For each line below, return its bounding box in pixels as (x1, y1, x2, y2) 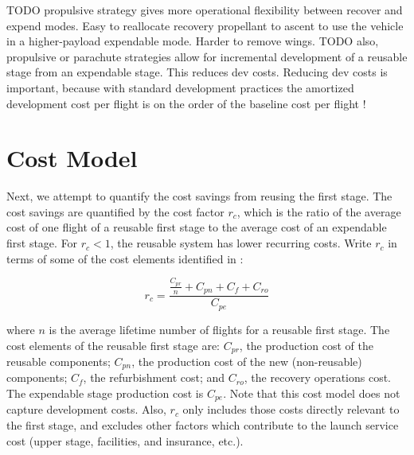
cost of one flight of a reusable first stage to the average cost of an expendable (6, 219, 387, 235)
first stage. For (6, 235, 78, 251)
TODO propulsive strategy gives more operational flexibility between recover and (6, 2, 403, 17)
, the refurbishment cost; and (83, 369, 225, 386)
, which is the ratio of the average (236, 203, 401, 220)
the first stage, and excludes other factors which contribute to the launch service (6, 417, 399, 434)
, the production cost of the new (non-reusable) (131, 352, 362, 369)
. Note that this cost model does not (223, 385, 400, 401)
